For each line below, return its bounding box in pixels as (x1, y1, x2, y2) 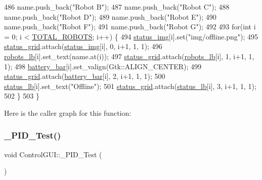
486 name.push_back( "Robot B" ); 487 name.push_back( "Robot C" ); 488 (4, 2, 230, 12)
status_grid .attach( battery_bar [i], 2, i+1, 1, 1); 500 (4, 71, 165, 81)
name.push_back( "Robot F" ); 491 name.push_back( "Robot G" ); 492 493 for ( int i (4, 21, 256, 32)
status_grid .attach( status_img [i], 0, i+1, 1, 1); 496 (4, 41, 162, 52)
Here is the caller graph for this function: (4, 107, 132, 118)
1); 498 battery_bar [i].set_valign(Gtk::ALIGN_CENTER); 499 (4, 61, 202, 71)
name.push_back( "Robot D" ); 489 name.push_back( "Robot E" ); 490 (4, 11, 216, 22)
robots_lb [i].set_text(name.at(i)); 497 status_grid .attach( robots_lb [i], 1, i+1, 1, (4, 51, 254, 61)
